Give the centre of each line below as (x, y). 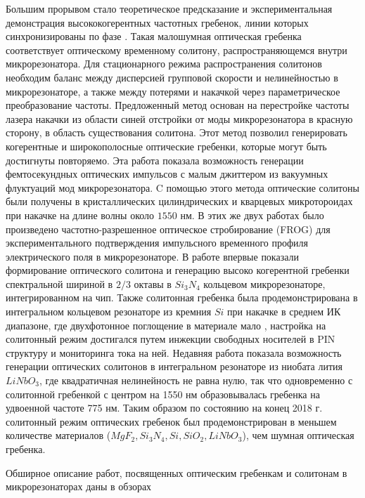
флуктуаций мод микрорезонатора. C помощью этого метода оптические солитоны (182, 187)
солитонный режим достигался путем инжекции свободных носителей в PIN (171, 339)
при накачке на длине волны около (80, 215)
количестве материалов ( (58, 435)
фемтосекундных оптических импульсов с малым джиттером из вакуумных (167, 174)
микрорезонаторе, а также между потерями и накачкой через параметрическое (173, 91)
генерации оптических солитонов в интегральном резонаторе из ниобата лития (174, 366)
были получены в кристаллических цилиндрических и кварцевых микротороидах (179, 201)
